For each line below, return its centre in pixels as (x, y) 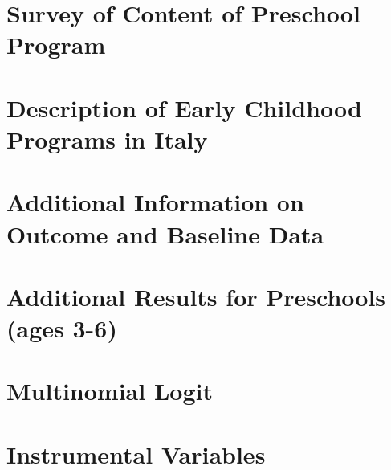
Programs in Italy (107, 139)
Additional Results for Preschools (196, 296)
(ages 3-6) (62, 328)
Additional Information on (155, 202)
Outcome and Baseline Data (165, 233)
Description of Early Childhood (184, 107)
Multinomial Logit (110, 391)
